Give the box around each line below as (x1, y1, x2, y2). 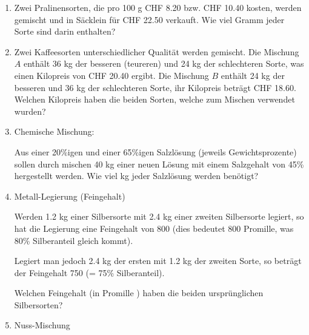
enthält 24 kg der (221, 69, 285, 81)
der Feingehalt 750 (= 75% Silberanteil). (14, 266, 165, 279)
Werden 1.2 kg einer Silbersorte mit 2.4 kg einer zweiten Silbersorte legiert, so (14, 210, 304, 223)
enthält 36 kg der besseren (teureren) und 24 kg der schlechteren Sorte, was (23, 57, 304, 70)
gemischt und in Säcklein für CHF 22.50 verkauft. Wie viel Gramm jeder (14, 13, 285, 25)
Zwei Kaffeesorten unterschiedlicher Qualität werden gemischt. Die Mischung (14, 45, 299, 58)
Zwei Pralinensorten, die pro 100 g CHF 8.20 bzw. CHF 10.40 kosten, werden (14, 1, 302, 13)
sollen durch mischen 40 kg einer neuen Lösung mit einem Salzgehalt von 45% (14, 157, 304, 170)
